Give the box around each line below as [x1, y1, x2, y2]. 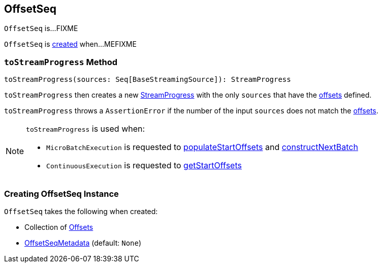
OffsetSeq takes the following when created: [4, 206, 158, 216]
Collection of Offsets [24, 222, 93, 231]
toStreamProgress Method [4, 56, 118, 67]
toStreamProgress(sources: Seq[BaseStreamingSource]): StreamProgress [4, 75, 291, 84]
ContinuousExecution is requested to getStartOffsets [46, 160, 242, 171]
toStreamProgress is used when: [26, 124, 145, 134]
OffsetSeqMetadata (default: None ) [24, 238, 142, 247]
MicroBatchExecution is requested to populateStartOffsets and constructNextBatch [46, 142, 358, 153]
